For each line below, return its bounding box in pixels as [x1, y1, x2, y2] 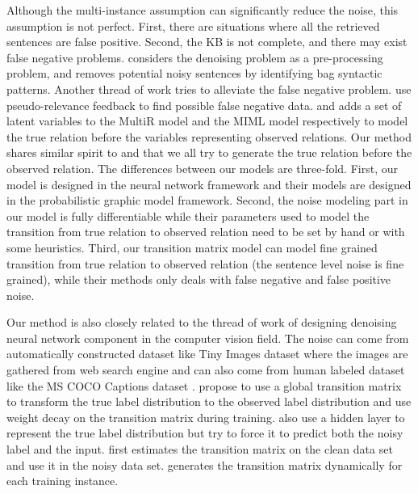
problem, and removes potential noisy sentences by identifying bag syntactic [6, 65, 382, 82]
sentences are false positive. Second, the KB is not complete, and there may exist [6, 33, 408, 50]
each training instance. [6, 472, 119, 489]
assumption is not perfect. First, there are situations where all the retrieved [6, 17, 380, 34]
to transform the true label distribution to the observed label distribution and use [6, 393, 412, 410]
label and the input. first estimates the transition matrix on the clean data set [6, 441, 393, 458]
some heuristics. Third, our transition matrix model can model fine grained [6, 239, 378, 255]
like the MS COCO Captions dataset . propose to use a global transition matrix [6, 377, 402, 394]
